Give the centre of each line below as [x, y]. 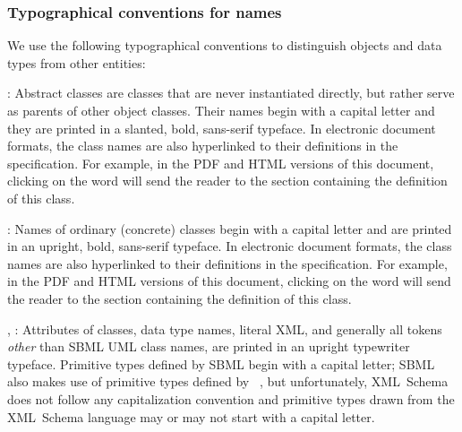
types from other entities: [77, 62]
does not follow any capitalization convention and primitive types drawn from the [231, 398]
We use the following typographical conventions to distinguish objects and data [225, 45]
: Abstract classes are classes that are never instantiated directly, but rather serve [231, 93]
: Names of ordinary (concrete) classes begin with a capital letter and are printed [230, 228]
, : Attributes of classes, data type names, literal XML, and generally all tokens [225, 328]
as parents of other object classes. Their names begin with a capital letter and [221, 110]
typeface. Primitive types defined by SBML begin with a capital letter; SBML [221, 363]
